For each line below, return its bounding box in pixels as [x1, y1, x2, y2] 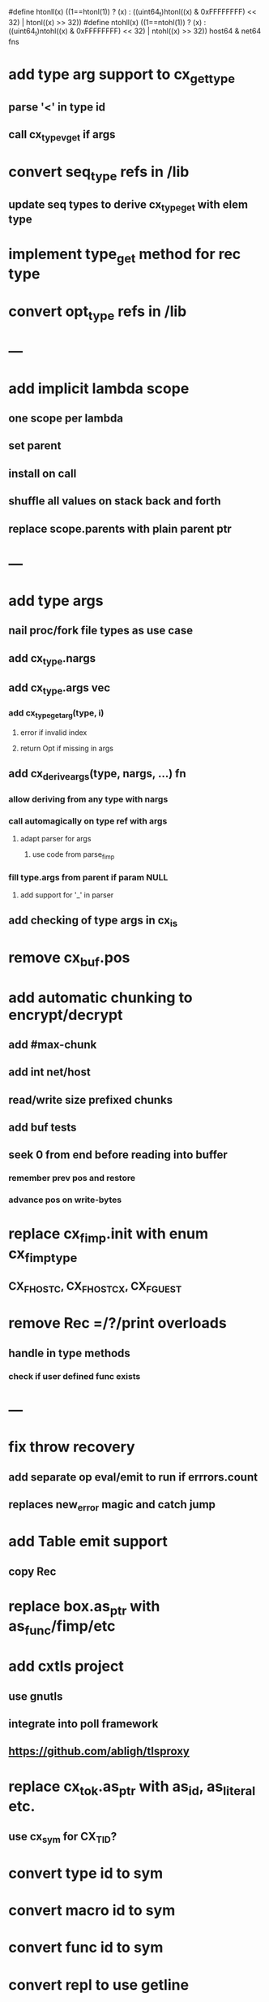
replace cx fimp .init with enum [8, 1224, 209, 1246]
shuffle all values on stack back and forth [8, 495, 221, 508]
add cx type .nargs [8, 651, 96, 667]
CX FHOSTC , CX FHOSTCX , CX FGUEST [8, 1279, 182, 1295]
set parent [8, 439, 62, 453]
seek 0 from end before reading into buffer [8, 1148, 228, 1162]
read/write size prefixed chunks [8, 1092, 173, 1107]
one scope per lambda [8, 412, 124, 426]
